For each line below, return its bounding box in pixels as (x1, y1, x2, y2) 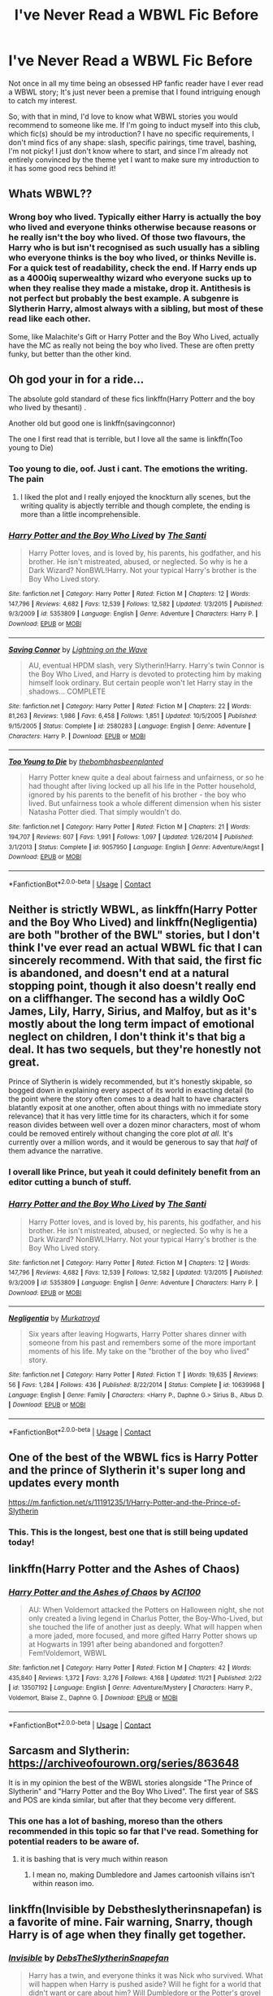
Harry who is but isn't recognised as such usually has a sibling (8, 242, 260, 253)
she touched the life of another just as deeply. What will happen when (28, 1622, 262, 1631)
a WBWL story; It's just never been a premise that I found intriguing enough (8, 87, 261, 97)
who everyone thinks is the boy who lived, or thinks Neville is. (8, 252, 257, 264)
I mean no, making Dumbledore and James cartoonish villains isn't (32, 1870, 255, 1880)
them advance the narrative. (8, 1146, 103, 1156)
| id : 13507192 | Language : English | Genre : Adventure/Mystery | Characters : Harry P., (8, 1683, 253, 1692)
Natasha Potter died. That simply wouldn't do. (28, 808, 182, 817)
